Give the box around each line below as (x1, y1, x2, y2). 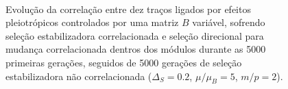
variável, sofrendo (192, 15, 265, 29)
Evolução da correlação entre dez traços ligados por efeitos (5, 1, 251, 16)
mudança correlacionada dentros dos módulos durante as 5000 (5, 42, 266, 56)
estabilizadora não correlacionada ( (5, 68, 152, 83)
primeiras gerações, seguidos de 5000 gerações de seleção (5, 55, 242, 69)
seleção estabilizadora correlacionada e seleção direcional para (5, 28, 264, 42)
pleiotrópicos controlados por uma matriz (5, 15, 179, 29)
